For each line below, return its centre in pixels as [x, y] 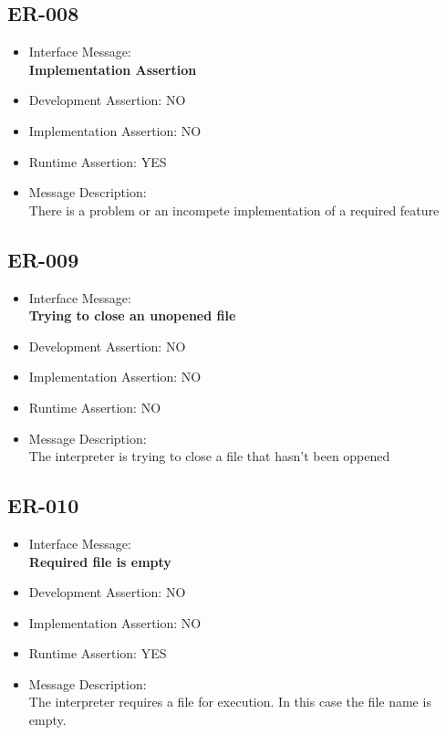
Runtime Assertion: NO [95, 407]
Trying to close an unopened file [132, 315]
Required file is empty [100, 561]
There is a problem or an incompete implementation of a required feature [234, 210]
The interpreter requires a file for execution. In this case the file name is [230, 702]
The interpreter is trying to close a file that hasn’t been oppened [209, 456]
